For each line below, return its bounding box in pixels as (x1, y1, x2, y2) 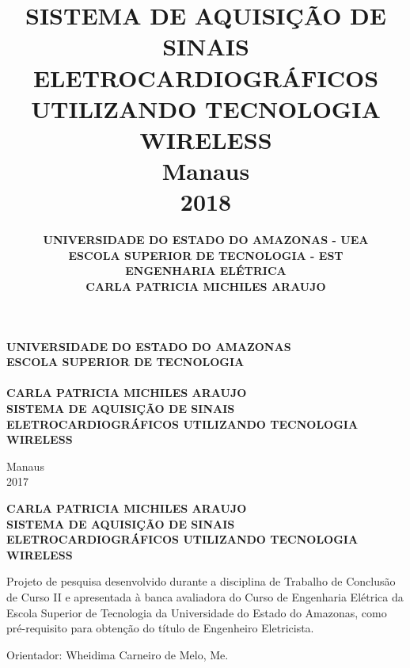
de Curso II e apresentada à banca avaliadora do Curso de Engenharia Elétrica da (6, 588, 404, 605)
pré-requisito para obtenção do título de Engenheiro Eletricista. (6, 620, 314, 636)
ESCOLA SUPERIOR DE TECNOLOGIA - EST (68, 246, 344, 263)
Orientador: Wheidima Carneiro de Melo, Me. (6, 646, 229, 662)
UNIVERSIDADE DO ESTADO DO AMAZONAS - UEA (43, 231, 369, 248)
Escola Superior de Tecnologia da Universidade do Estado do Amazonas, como (6, 604, 387, 620)
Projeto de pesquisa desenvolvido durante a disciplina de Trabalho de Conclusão (6, 573, 396, 590)
